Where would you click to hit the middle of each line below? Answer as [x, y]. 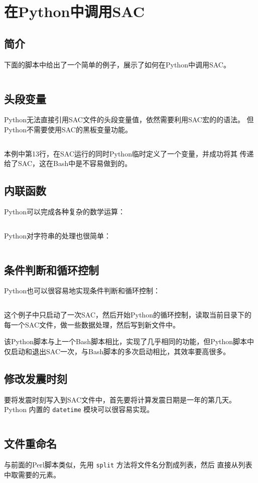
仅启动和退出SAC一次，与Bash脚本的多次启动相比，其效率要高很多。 [117, 351]
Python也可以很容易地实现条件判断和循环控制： [82, 291]
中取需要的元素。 [32, 474]
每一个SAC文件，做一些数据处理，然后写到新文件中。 [92, 324]
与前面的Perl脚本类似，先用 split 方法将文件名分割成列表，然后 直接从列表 [128, 464]
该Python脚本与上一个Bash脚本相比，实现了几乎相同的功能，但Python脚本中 [129, 341]
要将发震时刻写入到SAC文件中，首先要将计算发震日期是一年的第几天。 [120, 399]
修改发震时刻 [36, 378]
